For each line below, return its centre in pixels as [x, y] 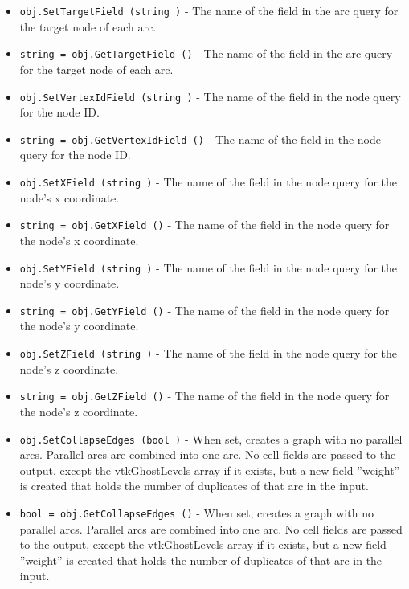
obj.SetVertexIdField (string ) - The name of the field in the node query [210, 96]
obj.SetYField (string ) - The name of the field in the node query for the [209, 267]
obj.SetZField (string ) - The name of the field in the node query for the [209, 353]
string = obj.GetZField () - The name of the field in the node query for [204, 396]
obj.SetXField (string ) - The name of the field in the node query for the [209, 182]
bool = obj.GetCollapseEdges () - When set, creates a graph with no [196, 512]
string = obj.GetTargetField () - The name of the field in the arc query [206, 53]
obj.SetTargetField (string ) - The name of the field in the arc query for [209, 10]
